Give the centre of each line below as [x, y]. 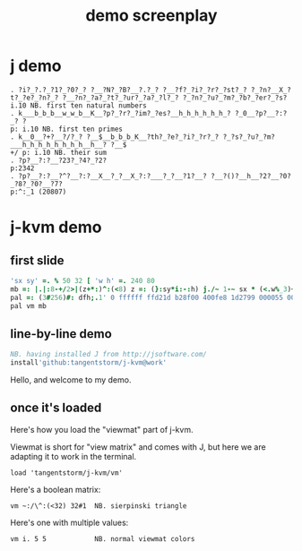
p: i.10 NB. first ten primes [67, 129]
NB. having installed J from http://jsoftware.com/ [108, 355]
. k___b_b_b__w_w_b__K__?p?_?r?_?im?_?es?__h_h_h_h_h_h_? [121, 113]
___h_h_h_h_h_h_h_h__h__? [58, 144]
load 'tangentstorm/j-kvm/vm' [67, 473]
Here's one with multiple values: [69, 522]
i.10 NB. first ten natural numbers [78, 105]
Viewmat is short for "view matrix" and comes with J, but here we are [138, 447]
